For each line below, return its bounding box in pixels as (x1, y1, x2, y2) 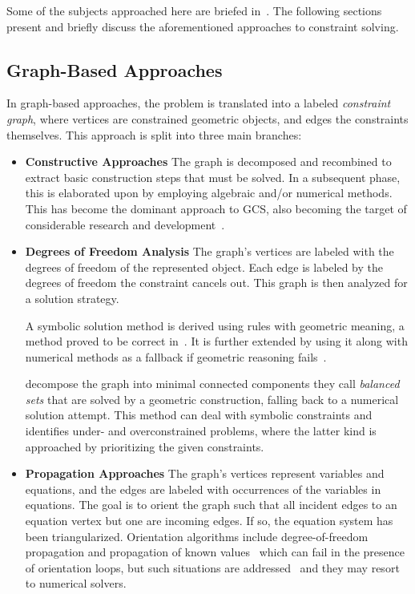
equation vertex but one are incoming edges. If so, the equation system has (25, 512, 393, 529)
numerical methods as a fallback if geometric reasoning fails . (25, 348, 327, 365)
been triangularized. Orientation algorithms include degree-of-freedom (25, 527, 369, 544)
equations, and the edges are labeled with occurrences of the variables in (25, 480, 381, 497)
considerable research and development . (25, 216, 225, 232)
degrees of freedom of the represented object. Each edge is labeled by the (25, 258, 384, 275)
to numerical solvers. (25, 575, 127, 592)
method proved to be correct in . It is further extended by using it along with (25, 333, 408, 350)
